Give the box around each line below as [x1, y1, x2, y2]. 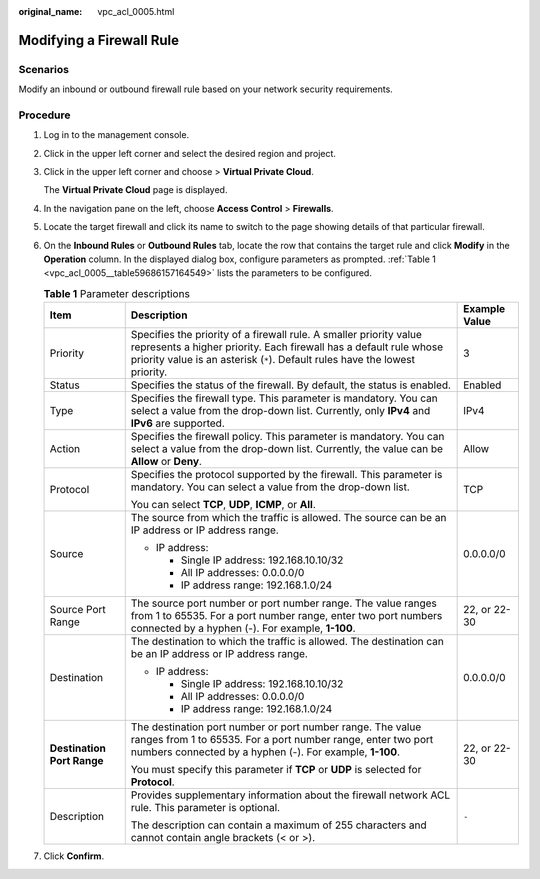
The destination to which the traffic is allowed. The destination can [130, 635, 445, 649]
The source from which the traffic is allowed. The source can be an [130, 511, 447, 525]
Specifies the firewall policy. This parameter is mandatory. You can [130, 430, 445, 444]
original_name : [18, 6, 83, 17]
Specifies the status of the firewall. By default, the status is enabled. [130, 378, 452, 392]
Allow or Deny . [130, 455, 202, 469]
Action [49, 442, 81, 456]
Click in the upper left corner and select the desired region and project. [43, 147, 337, 159]
